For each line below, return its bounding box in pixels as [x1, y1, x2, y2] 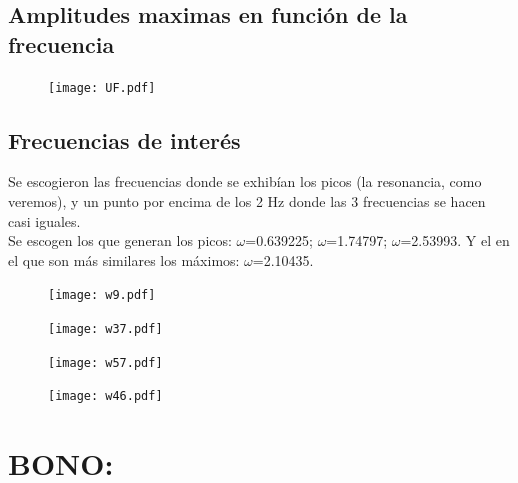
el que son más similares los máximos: [8, 249, 240, 270]
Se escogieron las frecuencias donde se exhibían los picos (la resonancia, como [8, 171, 482, 192]
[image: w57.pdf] [48, 355, 163, 370]
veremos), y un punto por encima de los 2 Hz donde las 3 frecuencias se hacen [8, 191, 486, 212]
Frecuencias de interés [8, 124, 241, 155]
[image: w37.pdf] [48, 322, 163, 337]
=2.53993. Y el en [400, 230, 510, 251]
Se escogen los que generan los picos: [8, 230, 232, 251]
